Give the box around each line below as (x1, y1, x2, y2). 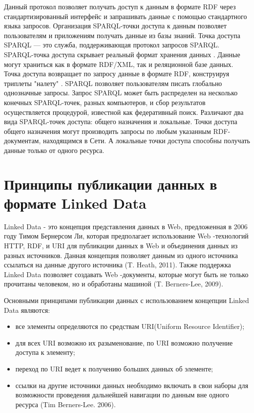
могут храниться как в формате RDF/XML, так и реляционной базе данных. (4, 59, 233, 69)
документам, (4, 135, 41, 146)
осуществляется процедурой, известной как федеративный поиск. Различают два (4, 107, 244, 117)
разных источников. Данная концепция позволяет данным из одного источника (4, 250, 238, 260)
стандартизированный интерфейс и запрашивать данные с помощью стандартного (4, 11, 247, 21)
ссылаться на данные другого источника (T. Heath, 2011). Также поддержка (4, 260, 231, 270)
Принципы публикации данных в (4, 174, 217, 194)
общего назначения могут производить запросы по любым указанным (4, 126, 211, 136)
